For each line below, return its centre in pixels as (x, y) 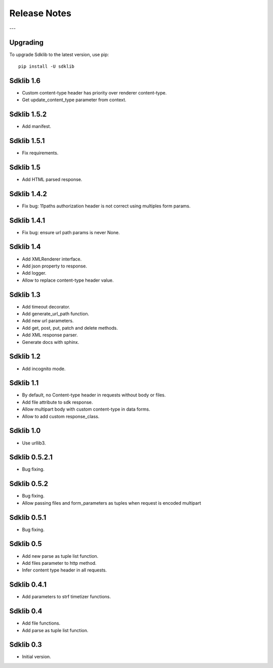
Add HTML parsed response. (52, 179)
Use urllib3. (34, 443)
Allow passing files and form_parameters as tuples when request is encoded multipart (111, 503)
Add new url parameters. (48, 321)
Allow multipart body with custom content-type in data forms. (86, 409)
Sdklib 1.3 (25, 295)
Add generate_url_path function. (56, 314)
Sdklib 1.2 (25, 357)
